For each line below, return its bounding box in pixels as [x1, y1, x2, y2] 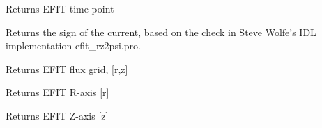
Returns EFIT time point [6, 1, 114, 15]
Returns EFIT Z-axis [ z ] [6, 108, 109, 122]
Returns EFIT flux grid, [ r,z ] [6, 61, 128, 76]
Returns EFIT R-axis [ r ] [6, 85, 109, 99]
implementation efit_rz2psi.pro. [6, 38, 141, 53]
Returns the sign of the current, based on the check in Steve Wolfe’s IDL [6, 24, 316, 39]
